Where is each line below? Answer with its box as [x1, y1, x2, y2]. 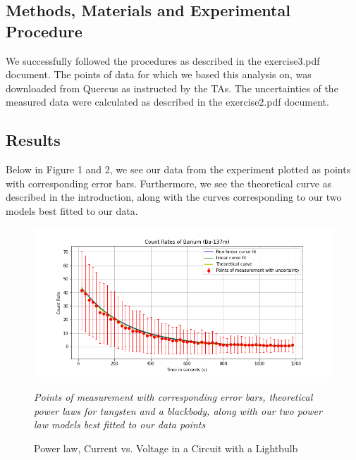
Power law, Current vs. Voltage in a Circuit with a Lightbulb [34, 440, 298, 455]
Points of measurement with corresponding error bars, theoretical [34, 390, 313, 404]
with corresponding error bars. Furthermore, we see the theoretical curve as [6, 175, 332, 190]
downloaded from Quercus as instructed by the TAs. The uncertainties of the [6, 80, 338, 95]
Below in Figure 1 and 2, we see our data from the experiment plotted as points [6, 162, 351, 177]
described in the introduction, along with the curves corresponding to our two [6, 189, 342, 204]
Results [6, 129, 61, 151]
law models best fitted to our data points [34, 417, 206, 432]
